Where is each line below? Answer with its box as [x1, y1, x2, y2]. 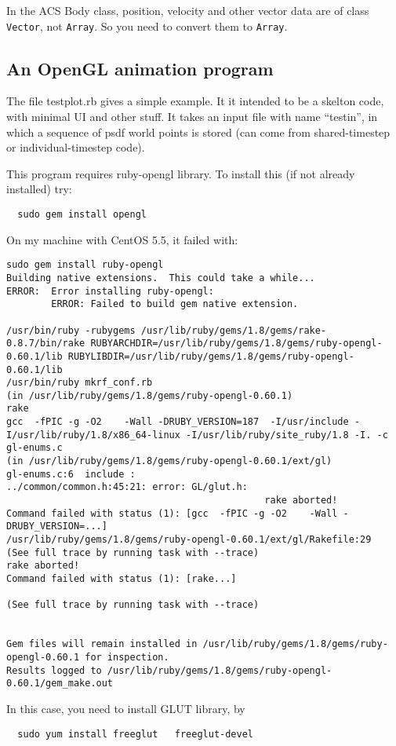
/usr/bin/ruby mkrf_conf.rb [6, 377, 153, 389]
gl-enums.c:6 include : [6, 468, 136, 480]
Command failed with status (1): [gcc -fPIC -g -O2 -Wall [6, 507, 338, 519]
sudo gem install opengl [17, 209, 147, 221]
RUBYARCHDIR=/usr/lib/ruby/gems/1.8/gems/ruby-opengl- [90, 338, 383, 349]
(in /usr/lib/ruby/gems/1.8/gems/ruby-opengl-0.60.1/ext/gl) [6, 455, 332, 467]
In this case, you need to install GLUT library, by [6, 700, 245, 716]
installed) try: [6, 181, 72, 197]
